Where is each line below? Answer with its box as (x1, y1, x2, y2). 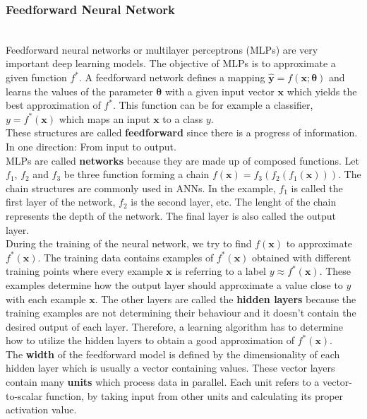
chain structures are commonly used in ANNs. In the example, (6, 180, 276, 195)
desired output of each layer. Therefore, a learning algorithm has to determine (6, 319, 343, 334)
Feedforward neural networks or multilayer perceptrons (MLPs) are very (6, 42, 318, 57)
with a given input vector (164, 83, 275, 98)
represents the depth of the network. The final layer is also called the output (6, 208, 336, 223)
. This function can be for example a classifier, (112, 98, 313, 112)
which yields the (287, 83, 357, 98)
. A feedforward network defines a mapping (78, 70, 265, 84)
